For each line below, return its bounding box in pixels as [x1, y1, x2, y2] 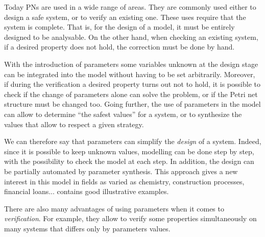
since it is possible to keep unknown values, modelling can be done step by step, [4, 146, 254, 156]
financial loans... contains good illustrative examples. [4, 186, 169, 197]
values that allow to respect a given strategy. [4, 118, 144, 129]
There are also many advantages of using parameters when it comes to [4, 203, 224, 214]
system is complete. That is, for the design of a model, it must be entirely [4, 21, 235, 32]
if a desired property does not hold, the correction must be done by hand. [4, 41, 235, 52]
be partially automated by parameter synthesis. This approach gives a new [4, 165, 238, 176]
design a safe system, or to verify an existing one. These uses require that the [4, 11, 246, 22]
